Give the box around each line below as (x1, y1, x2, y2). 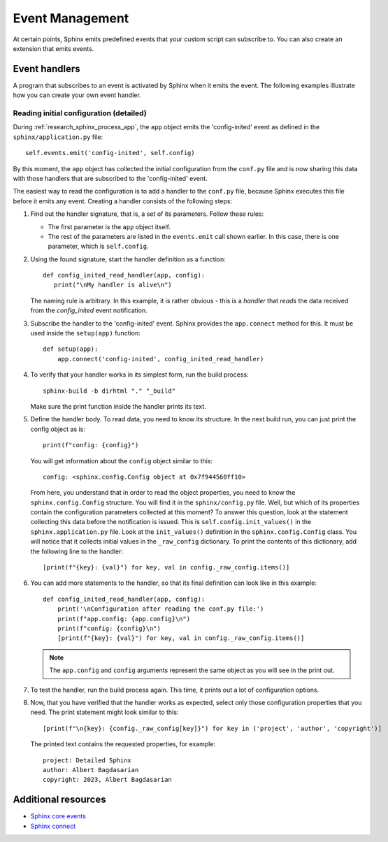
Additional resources (13, 794, 106, 806)
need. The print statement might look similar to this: (30, 708, 179, 716)
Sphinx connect (30, 822, 76, 830)
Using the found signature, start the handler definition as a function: (30, 255, 227, 263)
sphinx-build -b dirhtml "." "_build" (43, 386, 176, 395)
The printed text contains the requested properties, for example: (30, 740, 216, 748)
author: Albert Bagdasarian (43, 766, 139, 774)
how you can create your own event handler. (13, 91, 141, 99)
